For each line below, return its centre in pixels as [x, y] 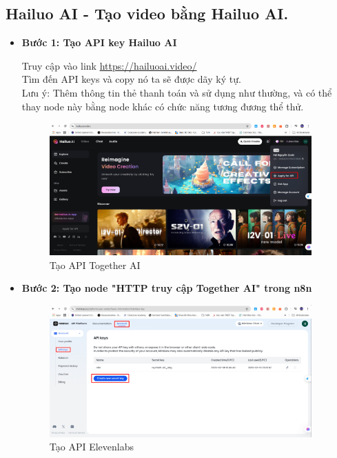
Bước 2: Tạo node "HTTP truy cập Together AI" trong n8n [167, 288]
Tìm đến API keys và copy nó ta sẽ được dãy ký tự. [131, 79]
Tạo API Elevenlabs [91, 447]
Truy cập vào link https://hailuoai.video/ [109, 65]
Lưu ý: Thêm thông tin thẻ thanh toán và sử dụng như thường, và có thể [177, 92]
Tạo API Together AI [95, 265]
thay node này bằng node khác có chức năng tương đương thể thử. [163, 106]
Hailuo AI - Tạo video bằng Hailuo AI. [147, 13]
